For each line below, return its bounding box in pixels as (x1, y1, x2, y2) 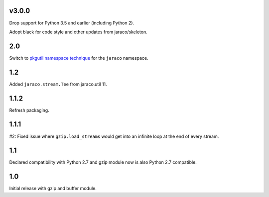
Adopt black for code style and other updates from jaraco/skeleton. (9, 29, 148, 35)
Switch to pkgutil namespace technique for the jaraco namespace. (9, 55, 149, 61)
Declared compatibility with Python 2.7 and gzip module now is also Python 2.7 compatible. (9, 159, 197, 165)
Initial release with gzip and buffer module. (9, 186, 97, 192)
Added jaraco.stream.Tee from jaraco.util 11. (9, 81, 107, 87)
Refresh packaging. (9, 107, 49, 113)
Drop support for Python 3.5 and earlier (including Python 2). (9, 20, 134, 26)
